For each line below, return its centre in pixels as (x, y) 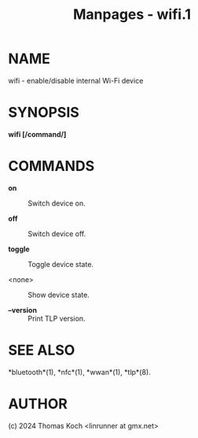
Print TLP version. (57, 318)
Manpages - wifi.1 (132, 15)
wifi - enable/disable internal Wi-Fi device (76, 80)
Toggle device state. (61, 264)
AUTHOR (38, 404)
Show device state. (59, 295)
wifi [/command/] (37, 134)
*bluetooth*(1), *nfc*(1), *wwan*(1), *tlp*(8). (79, 372)
